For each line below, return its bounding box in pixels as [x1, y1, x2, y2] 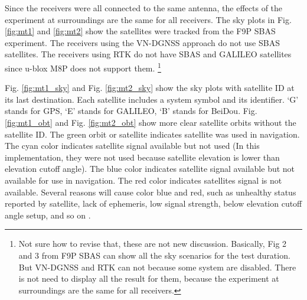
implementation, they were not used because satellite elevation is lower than [5, 151, 280, 163]
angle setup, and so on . [5, 208, 91, 221]
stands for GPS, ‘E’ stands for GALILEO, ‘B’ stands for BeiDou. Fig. [5, 105, 257, 117]
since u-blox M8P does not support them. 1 [5, 60, 161, 74]
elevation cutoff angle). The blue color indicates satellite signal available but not [5, 162, 295, 175]
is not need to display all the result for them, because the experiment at [18, 272, 279, 285]
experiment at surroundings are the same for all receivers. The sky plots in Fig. [5, 13, 292, 25]
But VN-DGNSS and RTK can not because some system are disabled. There [18, 260, 296, 273]
